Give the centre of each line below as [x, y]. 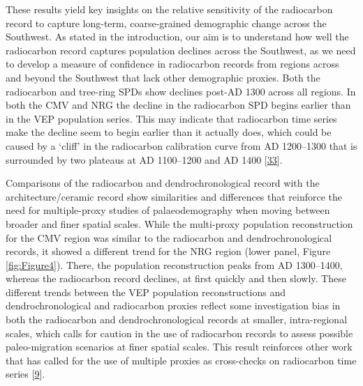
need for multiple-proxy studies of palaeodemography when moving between [168, 210]
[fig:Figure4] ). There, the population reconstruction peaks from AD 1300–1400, [174, 264]
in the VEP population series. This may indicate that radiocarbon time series [171, 118]
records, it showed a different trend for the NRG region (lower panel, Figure [168, 251]
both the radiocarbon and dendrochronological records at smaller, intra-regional [177, 319]
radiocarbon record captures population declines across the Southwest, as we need [181, 50]
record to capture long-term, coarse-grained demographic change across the [166, 23]
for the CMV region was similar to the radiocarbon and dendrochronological [169, 237]
